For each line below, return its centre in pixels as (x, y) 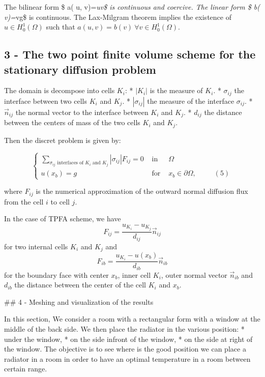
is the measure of (176, 90)
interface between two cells (46, 100)
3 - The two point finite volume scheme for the (130, 54)
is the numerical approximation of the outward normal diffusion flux (142, 191)
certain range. (26, 369)
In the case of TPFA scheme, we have (63, 219)
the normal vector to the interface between (82, 112)
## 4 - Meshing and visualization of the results (79, 301)
